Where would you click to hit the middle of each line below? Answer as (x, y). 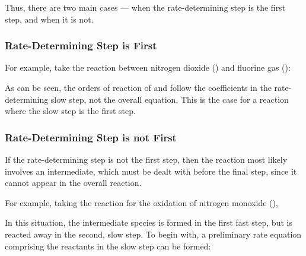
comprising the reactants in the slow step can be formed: (108, 246)
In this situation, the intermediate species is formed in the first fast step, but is (149, 222)
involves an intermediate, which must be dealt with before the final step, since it (151, 171)
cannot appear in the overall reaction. (73, 183)
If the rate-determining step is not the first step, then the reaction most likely (146, 159)
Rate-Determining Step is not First (91, 137)
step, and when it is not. (49, 19)
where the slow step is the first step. (70, 111)
